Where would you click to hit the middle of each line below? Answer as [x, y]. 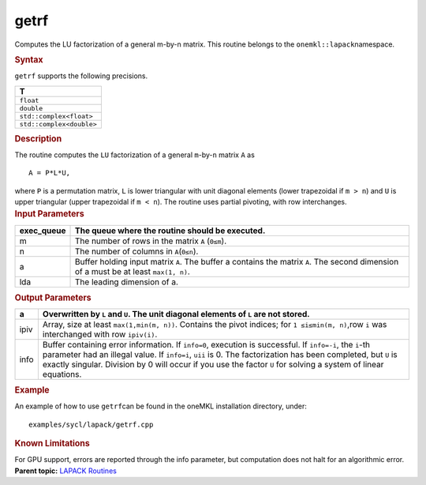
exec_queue [43, 231]
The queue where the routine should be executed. [170, 231]
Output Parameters [53, 298]
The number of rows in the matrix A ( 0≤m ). [151, 241]
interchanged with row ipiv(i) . [100, 334]
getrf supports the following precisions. [81, 76]
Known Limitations [52, 444]
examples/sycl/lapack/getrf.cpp [91, 424]
